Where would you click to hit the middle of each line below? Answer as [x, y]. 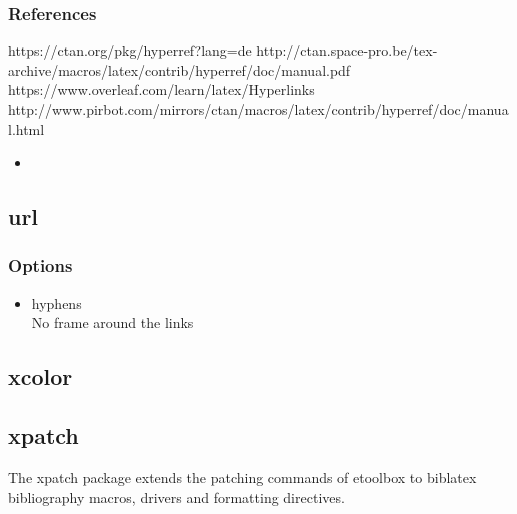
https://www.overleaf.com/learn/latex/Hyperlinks [161, 89]
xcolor [40, 376]
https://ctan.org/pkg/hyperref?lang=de [130, 50]
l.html [26, 128]
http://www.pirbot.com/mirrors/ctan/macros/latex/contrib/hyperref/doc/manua [258, 109]
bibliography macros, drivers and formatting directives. [176, 496]
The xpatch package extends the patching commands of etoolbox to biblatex [242, 476]
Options [40, 265]
